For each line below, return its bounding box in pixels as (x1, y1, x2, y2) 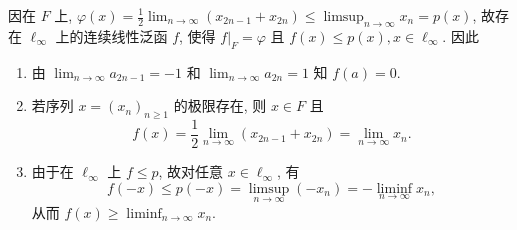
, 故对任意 (158, 161, 224, 182)
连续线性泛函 (83, 25, 168, 46)
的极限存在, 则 (173, 95, 267, 116)
